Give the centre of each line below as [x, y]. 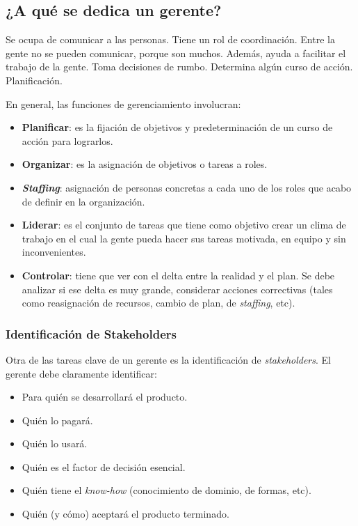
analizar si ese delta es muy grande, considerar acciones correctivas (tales [177, 289]
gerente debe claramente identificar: [81, 373]
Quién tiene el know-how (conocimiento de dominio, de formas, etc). [166, 490]
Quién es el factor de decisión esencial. [104, 466]
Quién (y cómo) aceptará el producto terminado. [125, 514]
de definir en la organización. [83, 201]
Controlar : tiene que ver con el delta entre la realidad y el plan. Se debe [178, 275]
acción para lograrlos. [67, 140]
